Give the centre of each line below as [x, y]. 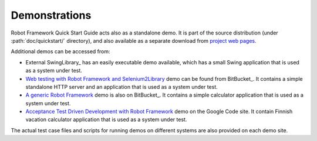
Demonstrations [51, 15]
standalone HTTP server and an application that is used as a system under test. [122, 87]
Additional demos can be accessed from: [60, 51]
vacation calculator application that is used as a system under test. [106, 119]
